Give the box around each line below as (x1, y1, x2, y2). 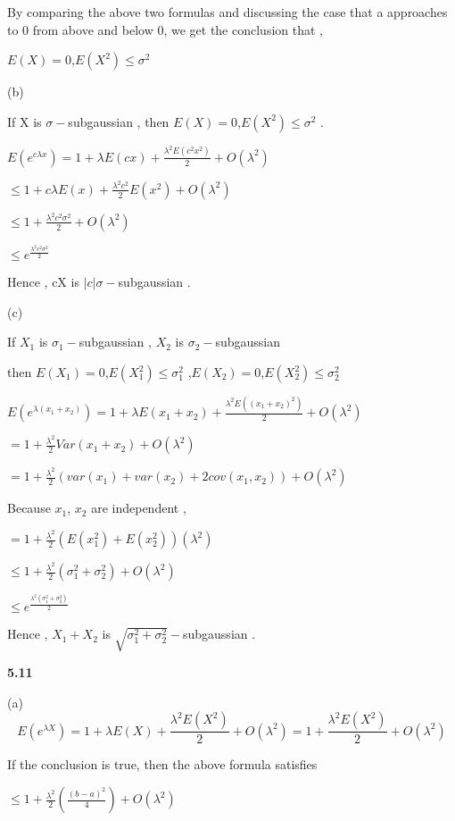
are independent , (91, 498, 186, 517)
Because (7, 498, 51, 517)
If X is (7, 112, 42, 130)
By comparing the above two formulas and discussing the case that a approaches (7, 3, 448, 21)
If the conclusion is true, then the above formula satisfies (7, 755, 318, 774)
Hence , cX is (7, 272, 79, 291)
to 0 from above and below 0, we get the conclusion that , (7, 20, 323, 38)
